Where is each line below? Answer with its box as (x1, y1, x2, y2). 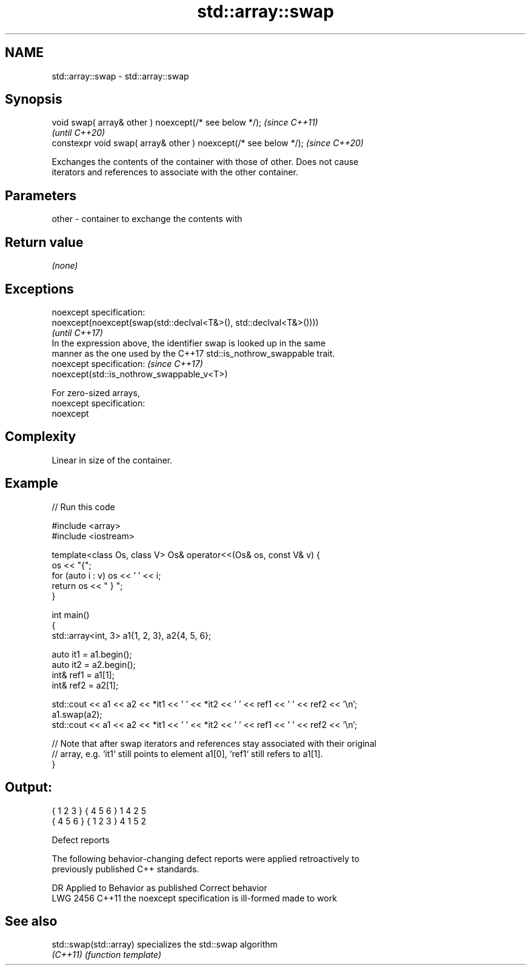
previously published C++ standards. (52, 863, 199, 874)
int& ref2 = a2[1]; (52, 679, 119, 690)
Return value (5, 234, 84, 250)
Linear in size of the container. (52, 454, 173, 465)
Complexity (5, 429, 76, 445)
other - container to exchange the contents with (52, 214, 242, 224)
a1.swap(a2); (52, 709, 102, 719)
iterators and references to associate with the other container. (52, 167, 298, 178)
